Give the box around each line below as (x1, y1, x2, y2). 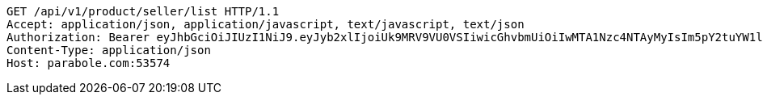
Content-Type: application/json (6, 44, 211, 57)
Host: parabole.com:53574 (6, 57, 171, 69)
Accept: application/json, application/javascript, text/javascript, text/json (6, 18, 525, 31)
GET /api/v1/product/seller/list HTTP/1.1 (6, 5, 280, 18)
